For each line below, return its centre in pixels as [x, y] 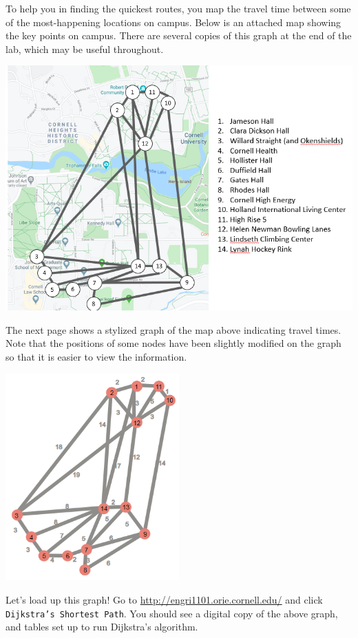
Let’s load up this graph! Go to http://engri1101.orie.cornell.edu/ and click [164, 599]
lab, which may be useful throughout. [85, 49]
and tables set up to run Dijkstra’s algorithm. [102, 627]
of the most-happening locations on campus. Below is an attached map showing [173, 22]
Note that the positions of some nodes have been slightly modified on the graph [173, 343]
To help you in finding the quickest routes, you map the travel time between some [178, 8]
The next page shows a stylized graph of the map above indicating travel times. [173, 329]
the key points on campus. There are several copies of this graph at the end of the [179, 35]
